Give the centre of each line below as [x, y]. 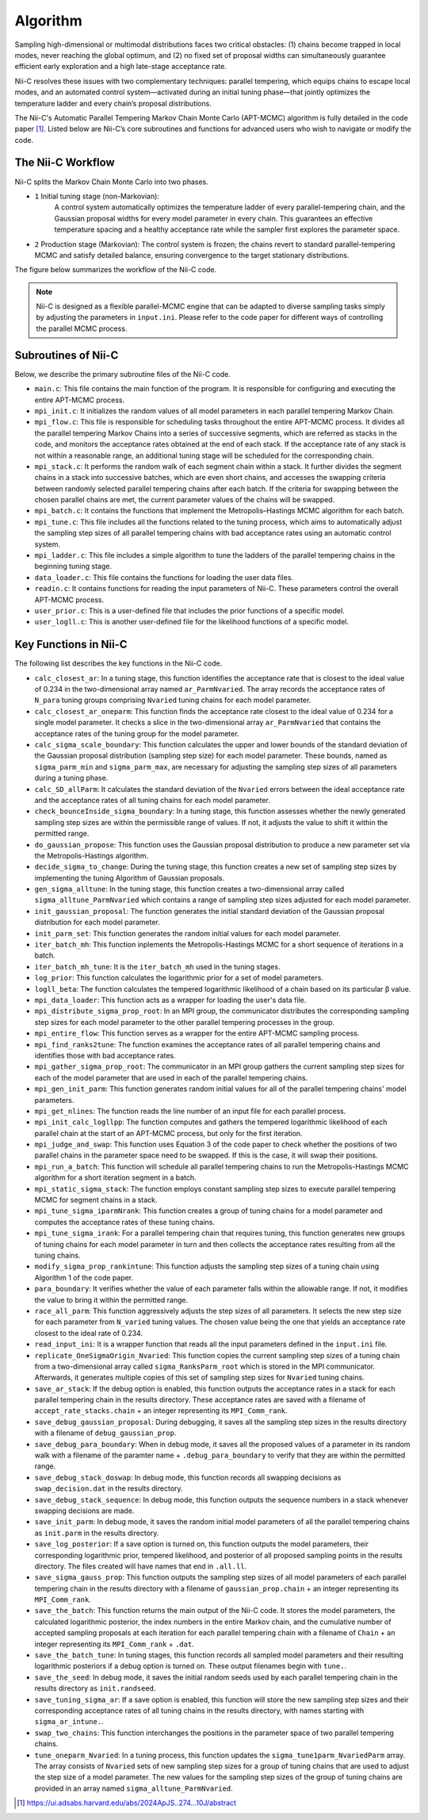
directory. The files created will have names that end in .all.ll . [141, 1566]
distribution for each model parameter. [97, 922]
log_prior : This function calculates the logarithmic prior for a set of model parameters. [179, 978]
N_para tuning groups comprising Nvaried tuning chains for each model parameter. [173, 700]
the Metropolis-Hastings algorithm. [92, 855]
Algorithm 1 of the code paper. [84, 1277]
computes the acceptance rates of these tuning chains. [125, 1222]
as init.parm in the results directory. [97, 1533]
